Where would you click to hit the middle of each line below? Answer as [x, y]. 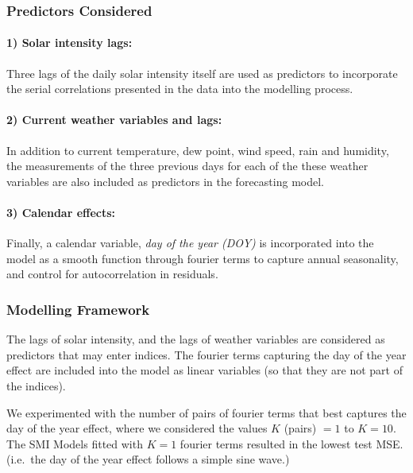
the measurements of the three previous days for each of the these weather [187, 166]
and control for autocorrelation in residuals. [112, 274]
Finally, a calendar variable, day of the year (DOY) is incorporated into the [190, 243]
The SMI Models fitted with [75, 443]
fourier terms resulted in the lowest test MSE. [291, 443]
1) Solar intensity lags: [69, 43]
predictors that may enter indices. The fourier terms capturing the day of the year [206, 354]
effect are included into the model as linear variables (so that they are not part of [205, 370]
